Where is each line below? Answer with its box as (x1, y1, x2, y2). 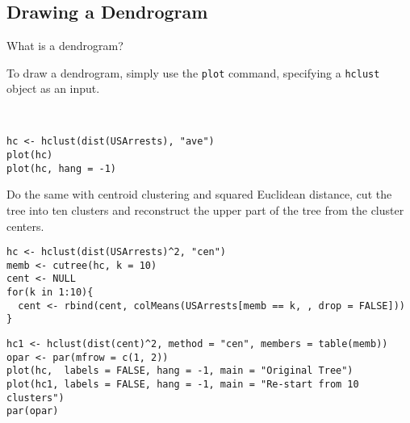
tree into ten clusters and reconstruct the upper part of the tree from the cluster (6, 201, 404, 218)
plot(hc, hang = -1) (6, 162, 117, 174)
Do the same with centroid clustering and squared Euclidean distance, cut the (6, 186, 392, 203)
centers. (6, 217, 44, 234)
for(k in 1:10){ (6, 287, 94, 299)
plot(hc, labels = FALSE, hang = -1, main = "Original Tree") (6, 365, 354, 377)
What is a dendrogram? (6, 37, 123, 54)
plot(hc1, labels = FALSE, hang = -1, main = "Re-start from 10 (6, 379, 359, 391)
